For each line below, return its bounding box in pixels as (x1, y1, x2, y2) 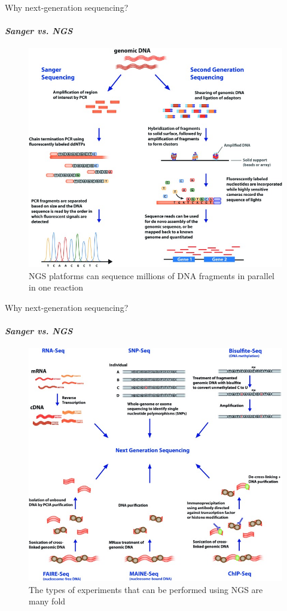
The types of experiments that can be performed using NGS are (29, 583, 263, 595)
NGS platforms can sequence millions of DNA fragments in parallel (29, 269, 274, 282)
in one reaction (29, 281, 84, 294)
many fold (29, 595, 66, 607)
